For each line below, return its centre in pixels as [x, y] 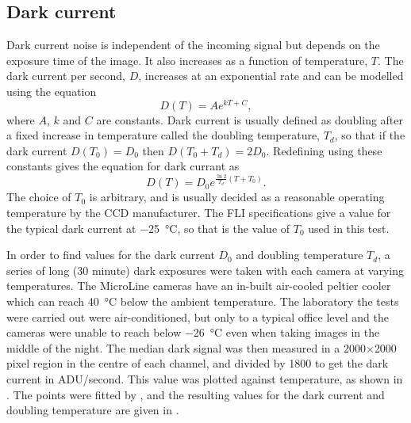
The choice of [39, 197]
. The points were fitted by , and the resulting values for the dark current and [196, 394]
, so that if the [370, 135]
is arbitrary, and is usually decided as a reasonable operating [237, 197]
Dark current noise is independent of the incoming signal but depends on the [193, 45]
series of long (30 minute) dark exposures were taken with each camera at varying [205, 270]
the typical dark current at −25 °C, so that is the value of [148, 228]
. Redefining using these [324, 150]
